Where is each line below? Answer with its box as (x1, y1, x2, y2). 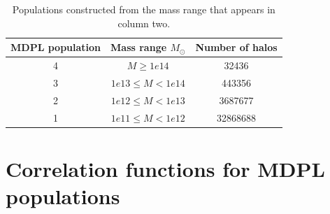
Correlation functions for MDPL (6, 154, 325, 183)
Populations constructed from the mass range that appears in (12, 2, 275, 16)
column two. (117, 15, 171, 30)
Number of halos (195, 40, 278, 55)
